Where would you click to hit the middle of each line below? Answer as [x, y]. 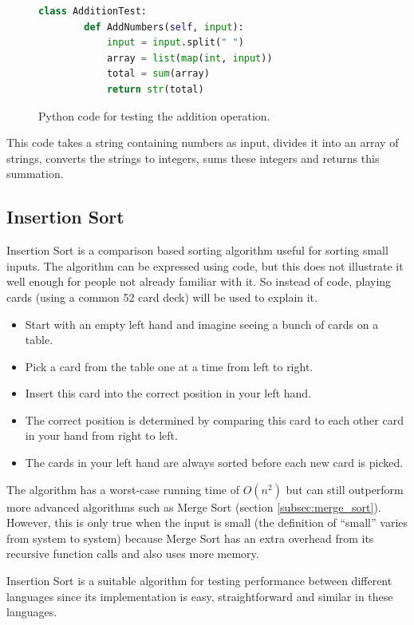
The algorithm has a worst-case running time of [123, 489]
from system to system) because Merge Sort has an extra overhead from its [190, 538]
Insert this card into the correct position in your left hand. [168, 393]
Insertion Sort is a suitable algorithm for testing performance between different [199, 581]
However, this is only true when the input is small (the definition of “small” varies [207, 522]
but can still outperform [345, 489]
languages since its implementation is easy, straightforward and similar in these [200, 596]
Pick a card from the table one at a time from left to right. [169, 366]
